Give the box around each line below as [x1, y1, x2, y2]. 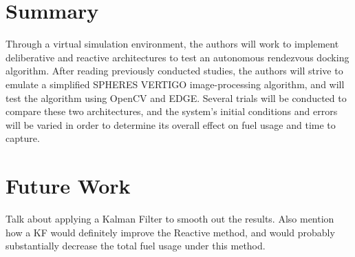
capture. [6, 131, 40, 145]
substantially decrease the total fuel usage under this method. [6, 238, 266, 253]
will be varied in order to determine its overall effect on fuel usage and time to [6, 117, 336, 132]
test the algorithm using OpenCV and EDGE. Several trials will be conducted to [6, 90, 347, 105]
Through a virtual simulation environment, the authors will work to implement [6, 37, 339, 51]
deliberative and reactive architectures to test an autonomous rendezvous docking [6, 50, 349, 64]
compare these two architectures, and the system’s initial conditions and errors [6, 104, 338, 119]
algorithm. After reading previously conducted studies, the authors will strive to [6, 63, 343, 78]
